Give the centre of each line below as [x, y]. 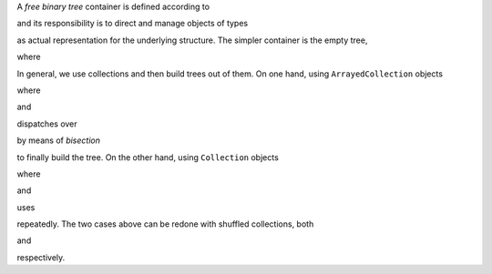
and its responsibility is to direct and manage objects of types [133, 24]
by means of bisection [58, 140]
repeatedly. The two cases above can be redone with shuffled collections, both [165, 224]
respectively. [41, 257]
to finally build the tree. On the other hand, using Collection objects [148, 157]
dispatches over [47, 124]
